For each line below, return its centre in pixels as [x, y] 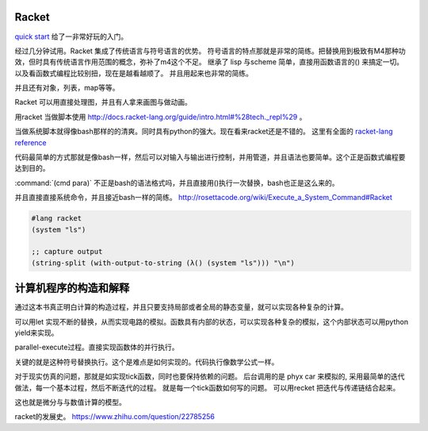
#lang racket [57, 219]
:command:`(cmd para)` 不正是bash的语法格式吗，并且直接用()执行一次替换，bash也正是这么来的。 [177, 183]
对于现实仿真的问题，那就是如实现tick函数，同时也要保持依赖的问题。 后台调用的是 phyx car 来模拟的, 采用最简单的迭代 [210, 376]
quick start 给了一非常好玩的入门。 [71, 37]
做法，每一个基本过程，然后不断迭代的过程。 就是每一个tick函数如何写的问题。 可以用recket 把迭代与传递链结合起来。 [207, 387]
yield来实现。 [36, 333]
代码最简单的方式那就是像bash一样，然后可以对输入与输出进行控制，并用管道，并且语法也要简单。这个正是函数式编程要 [210, 157]
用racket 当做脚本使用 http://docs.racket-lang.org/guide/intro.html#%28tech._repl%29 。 [160, 117]
